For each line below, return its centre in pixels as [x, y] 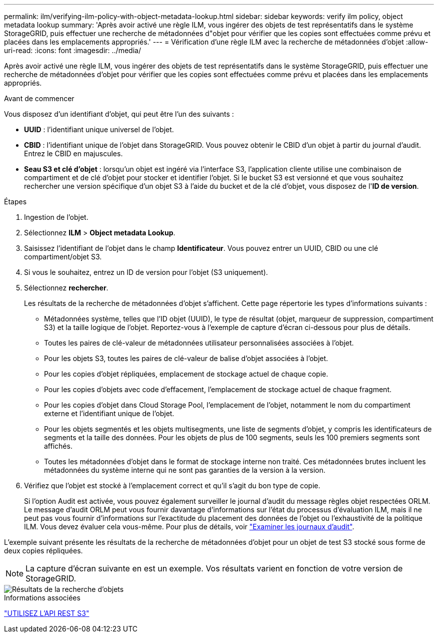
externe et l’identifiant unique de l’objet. [109, 413]
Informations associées [42, 598]
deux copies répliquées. [43, 551]
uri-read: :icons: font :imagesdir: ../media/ [72, 50]
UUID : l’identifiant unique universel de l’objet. [99, 129]
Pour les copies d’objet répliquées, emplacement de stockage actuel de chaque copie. [186, 374]
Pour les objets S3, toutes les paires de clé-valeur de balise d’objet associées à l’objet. [186, 358]
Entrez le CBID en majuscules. [73, 153]
